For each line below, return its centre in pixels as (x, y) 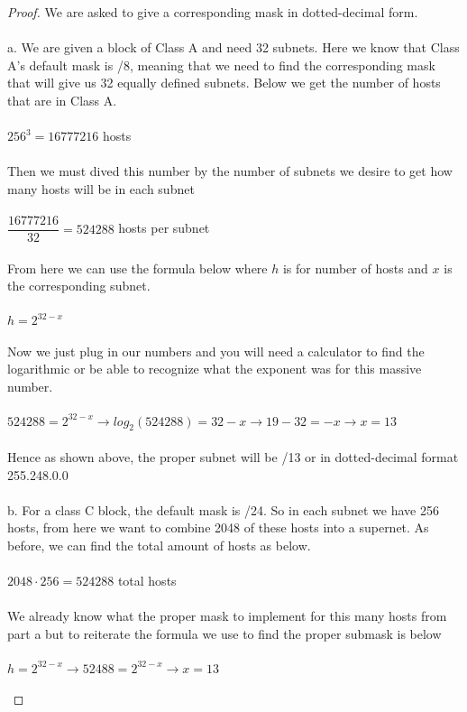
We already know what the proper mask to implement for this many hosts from (227, 616)
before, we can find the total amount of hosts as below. (159, 545)
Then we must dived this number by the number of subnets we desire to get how (230, 171)
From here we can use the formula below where (137, 268)
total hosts (147, 581)
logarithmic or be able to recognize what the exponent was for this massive (215, 369)
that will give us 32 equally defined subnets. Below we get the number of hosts (224, 83)
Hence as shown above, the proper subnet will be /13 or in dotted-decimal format (233, 456)
